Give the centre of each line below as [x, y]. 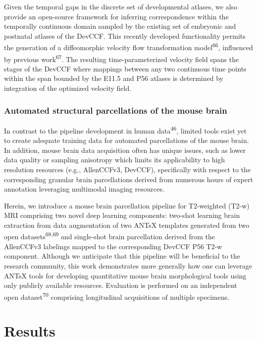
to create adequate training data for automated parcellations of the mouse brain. [127, 140]
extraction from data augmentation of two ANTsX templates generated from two [127, 225]
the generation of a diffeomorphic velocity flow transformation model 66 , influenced [128, 47]
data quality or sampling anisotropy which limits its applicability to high [115, 160]
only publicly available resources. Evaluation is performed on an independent [121, 285]
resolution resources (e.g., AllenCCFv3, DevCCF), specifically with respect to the [128, 169]
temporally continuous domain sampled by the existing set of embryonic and [120, 26]
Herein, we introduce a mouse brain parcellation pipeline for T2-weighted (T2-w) [127, 205]
